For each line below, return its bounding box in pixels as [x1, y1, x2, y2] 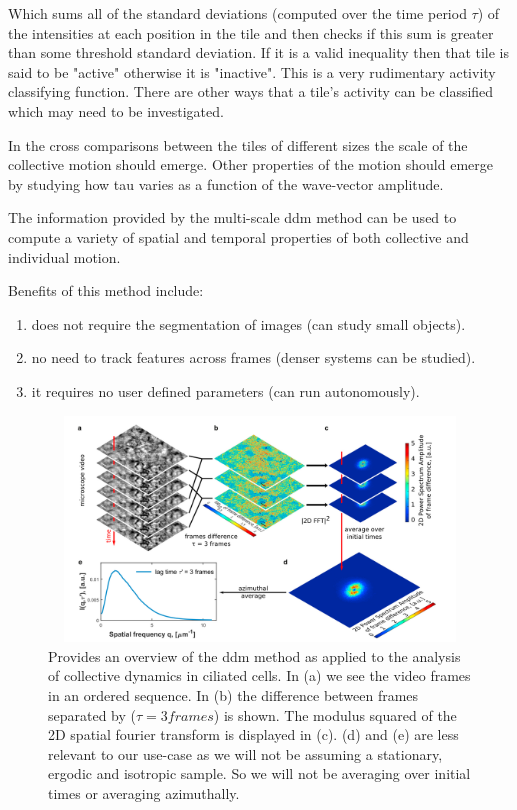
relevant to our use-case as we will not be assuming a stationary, [48, 743, 443, 764]
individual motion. [8, 246, 121, 267]
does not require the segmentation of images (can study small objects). [31, 313, 466, 334]
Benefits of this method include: [8, 280, 204, 301]
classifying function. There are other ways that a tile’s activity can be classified [8, 81, 494, 102]
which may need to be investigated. [8, 100, 224, 121]
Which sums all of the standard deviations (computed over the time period [8, 3, 467, 23]
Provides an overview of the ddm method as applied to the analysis [48, 645, 461, 666]
